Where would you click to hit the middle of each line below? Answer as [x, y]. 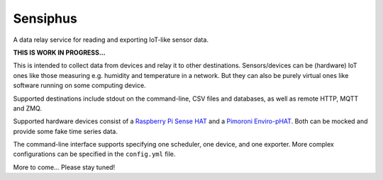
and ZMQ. [28, 108]
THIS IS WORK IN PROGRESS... [59, 52]
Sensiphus [45, 18]
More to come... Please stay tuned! [64, 167]
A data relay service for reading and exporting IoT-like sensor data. [111, 40]
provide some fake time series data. [66, 131]
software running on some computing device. [79, 86]
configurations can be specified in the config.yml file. [94, 154]
